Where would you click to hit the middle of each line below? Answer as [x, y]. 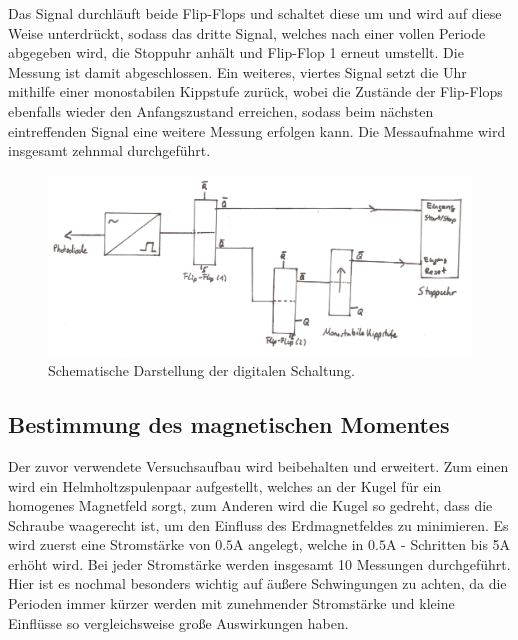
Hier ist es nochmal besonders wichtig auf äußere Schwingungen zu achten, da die [257, 583]
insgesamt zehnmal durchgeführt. [109, 150]
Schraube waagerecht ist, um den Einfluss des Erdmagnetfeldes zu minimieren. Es [258, 524]
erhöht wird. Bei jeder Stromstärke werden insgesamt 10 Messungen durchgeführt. [259, 563]
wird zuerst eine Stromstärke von [109, 544]
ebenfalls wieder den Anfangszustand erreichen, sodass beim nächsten [221, 110]
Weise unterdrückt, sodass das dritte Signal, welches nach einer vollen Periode [247, 32]
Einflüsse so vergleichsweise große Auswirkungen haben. [178, 622]
